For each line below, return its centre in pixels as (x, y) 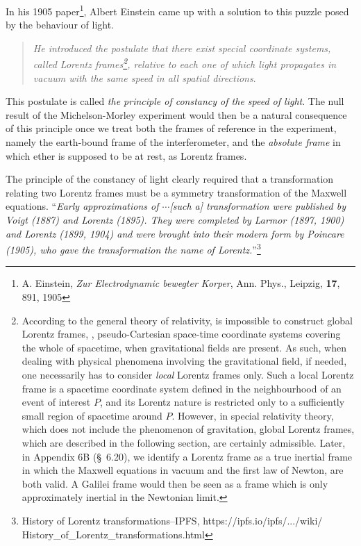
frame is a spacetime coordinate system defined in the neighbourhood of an (182, 388)
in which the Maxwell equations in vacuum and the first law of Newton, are (183, 470)
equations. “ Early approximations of (82, 206)
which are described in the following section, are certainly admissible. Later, (184, 442)
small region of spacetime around (92, 415)
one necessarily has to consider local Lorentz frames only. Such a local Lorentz (188, 375)
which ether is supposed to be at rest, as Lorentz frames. (126, 155)
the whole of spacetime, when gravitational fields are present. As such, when (184, 347)
